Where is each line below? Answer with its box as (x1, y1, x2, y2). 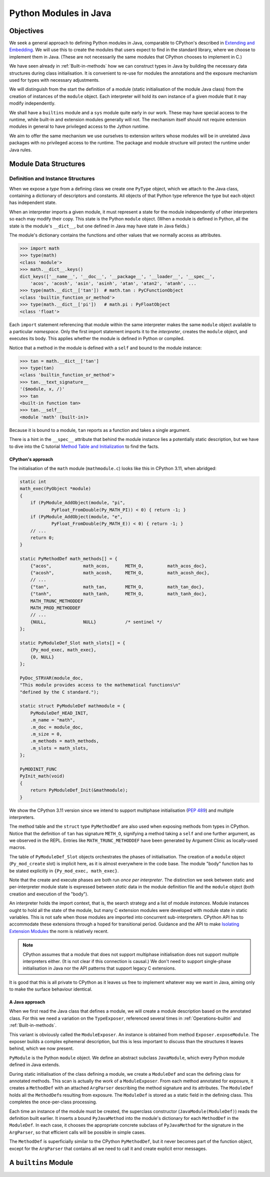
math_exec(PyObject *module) (19, 486, 91, 492)
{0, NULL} (30, 654, 54, 660)
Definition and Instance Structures (9, 175, 95, 182)
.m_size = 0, (30, 732, 62, 737)
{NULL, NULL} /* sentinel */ (30, 619, 162, 625)
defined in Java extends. (9, 1062, 60, 1068)
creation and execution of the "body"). (9, 891, 88, 897)
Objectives (9, 27, 44, 35)
